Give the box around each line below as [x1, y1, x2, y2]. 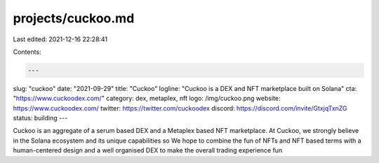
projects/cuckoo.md [13, 10, 135, 26]
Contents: [13, 48, 41, 56]
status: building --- [13, 114, 68, 122]
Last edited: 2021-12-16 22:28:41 [13, 35, 108, 43]
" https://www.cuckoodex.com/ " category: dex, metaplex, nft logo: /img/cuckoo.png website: [13, 94, 281, 103]
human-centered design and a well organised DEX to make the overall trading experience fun [13, 146, 283, 155]
